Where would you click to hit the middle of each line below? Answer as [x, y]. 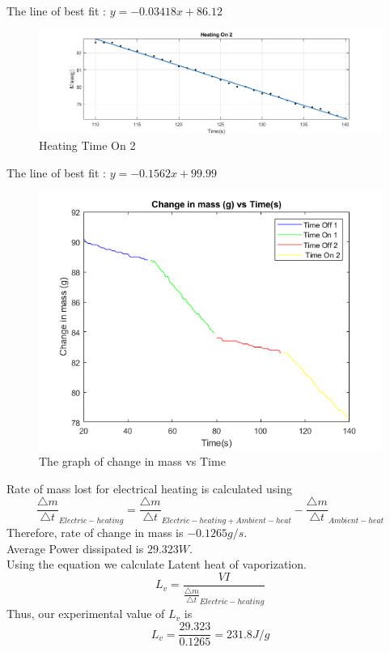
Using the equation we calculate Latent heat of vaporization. [157, 564]
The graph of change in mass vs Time [132, 461]
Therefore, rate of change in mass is [95, 533]
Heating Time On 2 [87, 145]
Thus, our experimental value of [86, 614]
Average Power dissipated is [75, 548]
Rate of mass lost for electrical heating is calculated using [149, 488]
